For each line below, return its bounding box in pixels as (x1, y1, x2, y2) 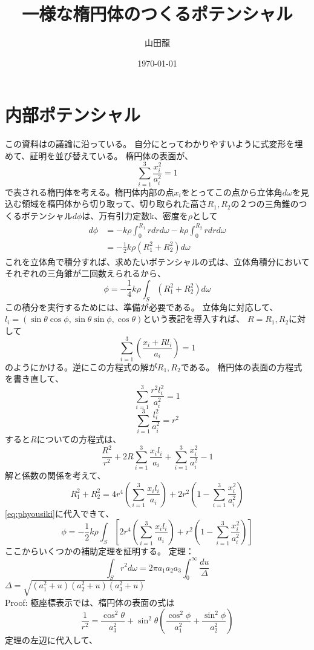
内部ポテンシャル (5, 102, 141, 127)
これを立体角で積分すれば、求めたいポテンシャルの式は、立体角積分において (5, 255, 310, 268)
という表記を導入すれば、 (143, 312, 245, 325)
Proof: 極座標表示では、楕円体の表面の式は (5, 596, 175, 608)
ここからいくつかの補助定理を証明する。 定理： (5, 545, 194, 557)
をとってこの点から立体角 (181, 185, 283, 198)
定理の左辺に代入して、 (5, 634, 97, 646)
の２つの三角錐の (231, 197, 299, 210)
